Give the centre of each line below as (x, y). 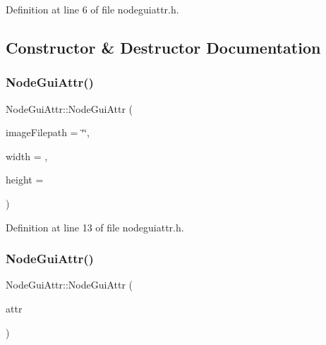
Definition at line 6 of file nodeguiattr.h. (92, 9)
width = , (27, 156)
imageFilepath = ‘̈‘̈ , (48, 132)
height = (25, 180)
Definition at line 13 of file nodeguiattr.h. (95, 227)
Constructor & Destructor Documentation (163, 47)
